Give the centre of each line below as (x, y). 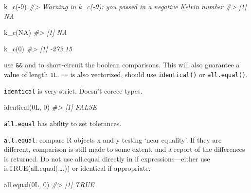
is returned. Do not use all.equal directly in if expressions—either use (107, 158)
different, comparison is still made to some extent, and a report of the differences (125, 149)
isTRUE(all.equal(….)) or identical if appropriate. (77, 168)
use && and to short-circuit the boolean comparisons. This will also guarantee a (122, 65)
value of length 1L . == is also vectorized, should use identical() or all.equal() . (126, 74)
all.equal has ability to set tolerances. (63, 123)
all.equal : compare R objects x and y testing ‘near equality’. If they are (113, 139)
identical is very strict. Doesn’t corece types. (73, 90)
